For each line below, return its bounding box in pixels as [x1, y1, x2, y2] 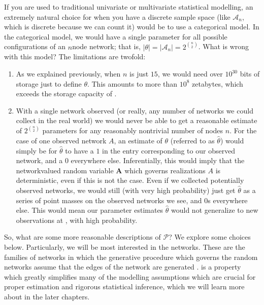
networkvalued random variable [16, 165, 114, 175]
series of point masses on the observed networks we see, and [16, 195, 202, 205]
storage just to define [16, 78, 82, 89]
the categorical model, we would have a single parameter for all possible [4, 31, 227, 42]
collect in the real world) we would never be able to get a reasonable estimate [16, 115, 257, 126]
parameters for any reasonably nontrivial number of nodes [42, 125, 223, 136]
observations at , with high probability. [16, 214, 138, 225]
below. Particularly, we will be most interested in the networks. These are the [4, 241, 245, 252]
